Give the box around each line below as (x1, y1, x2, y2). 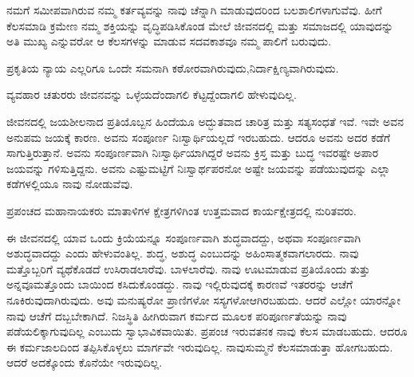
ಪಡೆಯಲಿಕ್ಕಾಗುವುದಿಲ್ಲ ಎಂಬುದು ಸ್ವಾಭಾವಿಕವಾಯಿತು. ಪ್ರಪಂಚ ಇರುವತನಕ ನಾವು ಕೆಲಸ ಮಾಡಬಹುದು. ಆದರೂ (6, 323, 408, 340)
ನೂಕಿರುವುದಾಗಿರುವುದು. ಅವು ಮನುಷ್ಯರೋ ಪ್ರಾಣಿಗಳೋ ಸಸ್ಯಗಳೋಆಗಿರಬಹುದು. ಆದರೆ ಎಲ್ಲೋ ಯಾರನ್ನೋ (6, 291, 401, 308)
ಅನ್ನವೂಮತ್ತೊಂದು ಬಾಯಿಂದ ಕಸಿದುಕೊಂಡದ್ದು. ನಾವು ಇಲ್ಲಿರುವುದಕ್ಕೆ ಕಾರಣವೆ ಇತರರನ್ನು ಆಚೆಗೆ (6, 276, 353, 293)
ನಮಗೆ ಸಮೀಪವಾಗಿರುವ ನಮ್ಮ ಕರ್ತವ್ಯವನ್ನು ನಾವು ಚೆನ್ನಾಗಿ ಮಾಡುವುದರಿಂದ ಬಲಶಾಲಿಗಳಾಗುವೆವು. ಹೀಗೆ (6, 2, 382, 18)
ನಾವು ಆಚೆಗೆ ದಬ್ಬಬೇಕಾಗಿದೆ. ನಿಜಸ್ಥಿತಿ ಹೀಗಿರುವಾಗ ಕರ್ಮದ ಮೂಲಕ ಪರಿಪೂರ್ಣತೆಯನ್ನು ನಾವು (6, 307, 347, 324)
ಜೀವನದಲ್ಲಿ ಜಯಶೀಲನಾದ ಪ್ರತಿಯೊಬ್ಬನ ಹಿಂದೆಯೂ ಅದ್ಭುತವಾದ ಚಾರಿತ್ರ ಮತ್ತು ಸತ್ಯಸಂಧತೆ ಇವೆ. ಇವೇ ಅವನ (6, 112, 404, 129)
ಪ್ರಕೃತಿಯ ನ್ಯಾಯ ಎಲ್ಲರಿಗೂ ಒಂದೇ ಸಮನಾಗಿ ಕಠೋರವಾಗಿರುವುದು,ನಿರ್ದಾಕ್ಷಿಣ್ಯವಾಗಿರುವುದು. (6, 59, 339, 76)
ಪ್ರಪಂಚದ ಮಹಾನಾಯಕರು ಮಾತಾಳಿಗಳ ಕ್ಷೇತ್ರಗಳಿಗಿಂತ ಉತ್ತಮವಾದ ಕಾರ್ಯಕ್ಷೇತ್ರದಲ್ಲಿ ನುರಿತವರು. (6, 202, 357, 218)
